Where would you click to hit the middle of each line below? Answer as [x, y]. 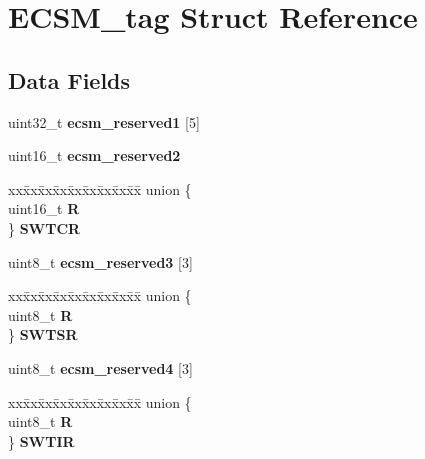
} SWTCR [44, 227]
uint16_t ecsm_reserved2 [94, 155]
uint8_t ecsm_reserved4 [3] [100, 367]
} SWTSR [43, 334]
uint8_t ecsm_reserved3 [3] [100, 261]
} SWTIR [41, 440]
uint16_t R [44, 208]
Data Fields [69, 79]
